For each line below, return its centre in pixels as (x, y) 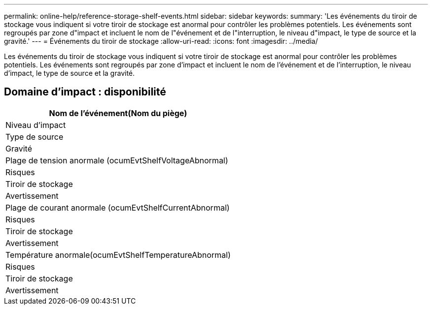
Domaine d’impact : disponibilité (85, 92)
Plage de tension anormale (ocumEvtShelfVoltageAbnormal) (117, 160)
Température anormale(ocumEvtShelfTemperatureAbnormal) (118, 255)
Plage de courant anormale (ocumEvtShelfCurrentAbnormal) (118, 207)
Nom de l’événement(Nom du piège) (118, 113)
